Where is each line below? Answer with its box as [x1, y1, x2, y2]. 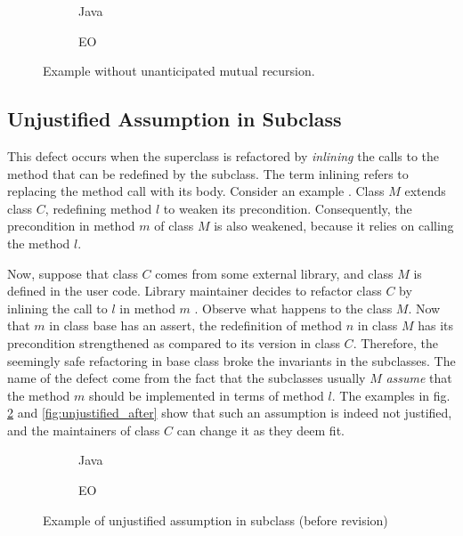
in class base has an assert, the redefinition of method [49, 316, 343, 335]
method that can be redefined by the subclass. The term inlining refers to [7, 164, 409, 183]
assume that [386, 369, 452, 387]
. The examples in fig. [331, 386, 451, 404]
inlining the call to [7, 298, 108, 317]
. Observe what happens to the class [194, 298, 393, 317]
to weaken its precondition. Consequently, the [163, 199, 412, 217]
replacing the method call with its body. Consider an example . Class [7, 182, 385, 200]
